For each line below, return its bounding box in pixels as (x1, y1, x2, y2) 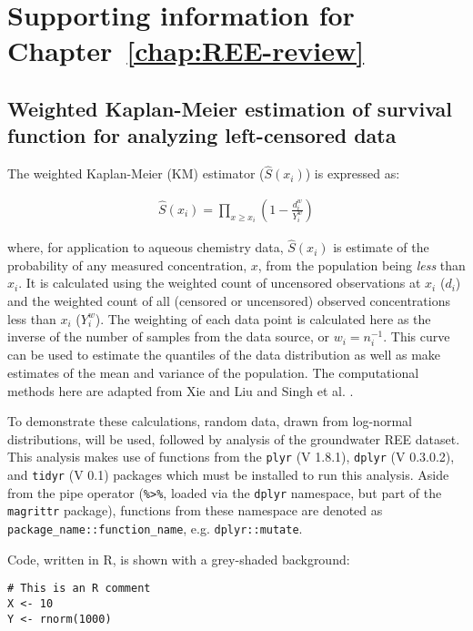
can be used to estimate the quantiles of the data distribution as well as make (7, 345, 441, 364)
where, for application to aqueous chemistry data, (7, 238, 284, 257)
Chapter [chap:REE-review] (7, 32, 365, 69)
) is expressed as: (305, 164, 400, 183)
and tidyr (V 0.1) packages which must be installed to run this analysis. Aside (7, 464, 449, 483)
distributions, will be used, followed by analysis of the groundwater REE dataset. (7, 429, 460, 448)
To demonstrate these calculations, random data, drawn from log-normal (7, 412, 412, 431)
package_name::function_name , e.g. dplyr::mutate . (7, 518, 303, 537)
